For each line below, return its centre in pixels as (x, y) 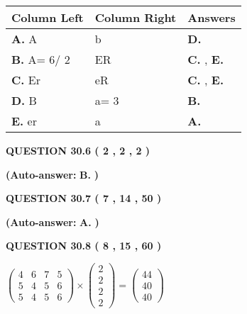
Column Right (136, 17)
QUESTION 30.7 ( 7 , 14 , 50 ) (84, 198)
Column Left (48, 17)
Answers (212, 17)
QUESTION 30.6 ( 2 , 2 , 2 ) (78, 150)
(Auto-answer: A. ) (53, 222)
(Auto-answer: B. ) (52, 174)
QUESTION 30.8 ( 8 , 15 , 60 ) (84, 246)
